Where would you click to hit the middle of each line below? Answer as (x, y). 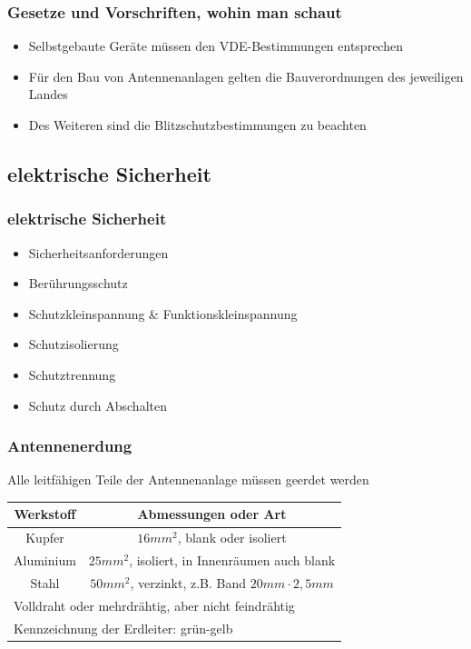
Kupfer (45, 538)
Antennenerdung (70, 446)
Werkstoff (45, 514)
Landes (48, 94)
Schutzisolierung (74, 344)
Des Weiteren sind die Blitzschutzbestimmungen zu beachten (197, 125)
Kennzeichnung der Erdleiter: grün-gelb (123, 628)
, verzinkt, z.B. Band (188, 583)
